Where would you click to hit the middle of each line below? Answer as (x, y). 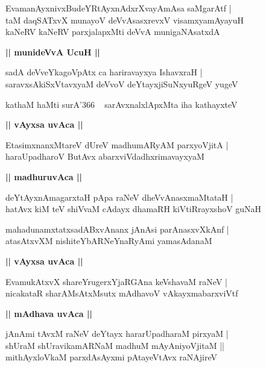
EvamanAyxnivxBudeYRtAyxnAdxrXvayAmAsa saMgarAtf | (119, 8)
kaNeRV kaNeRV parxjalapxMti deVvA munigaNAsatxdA (113, 32)
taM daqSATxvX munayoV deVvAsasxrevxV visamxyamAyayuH (125, 20)
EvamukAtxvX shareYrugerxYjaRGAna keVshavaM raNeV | (116, 281)
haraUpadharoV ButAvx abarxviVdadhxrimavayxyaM (105, 156)
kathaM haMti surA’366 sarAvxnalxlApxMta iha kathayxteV (122, 104)
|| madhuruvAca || (44, 176)
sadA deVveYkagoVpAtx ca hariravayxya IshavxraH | (104, 72)
